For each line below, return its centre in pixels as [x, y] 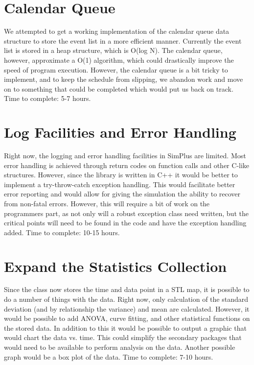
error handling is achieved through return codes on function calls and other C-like [127, 165]
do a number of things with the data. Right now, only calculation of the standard [126, 299]
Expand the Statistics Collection [115, 266]
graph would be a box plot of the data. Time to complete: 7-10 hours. [109, 356]
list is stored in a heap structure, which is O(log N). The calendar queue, [113, 50]
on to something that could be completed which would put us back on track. [119, 88]
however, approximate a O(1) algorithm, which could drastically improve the [119, 60]
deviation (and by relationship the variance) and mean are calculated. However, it [127, 308]
